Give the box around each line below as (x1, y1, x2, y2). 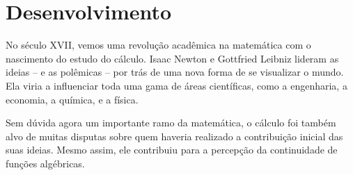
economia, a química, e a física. (6, 92, 139, 106)
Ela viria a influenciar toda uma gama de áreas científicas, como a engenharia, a (6, 78, 347, 92)
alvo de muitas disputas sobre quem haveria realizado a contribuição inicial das (6, 128, 343, 143)
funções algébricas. (6, 156, 85, 170)
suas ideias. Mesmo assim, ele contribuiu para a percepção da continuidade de (6, 142, 338, 157)
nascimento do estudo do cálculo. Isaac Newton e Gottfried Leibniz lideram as (6, 51, 339, 65)
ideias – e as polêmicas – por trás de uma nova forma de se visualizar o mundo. (6, 65, 344, 79)
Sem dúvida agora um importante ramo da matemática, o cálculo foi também (6, 115, 336, 130)
